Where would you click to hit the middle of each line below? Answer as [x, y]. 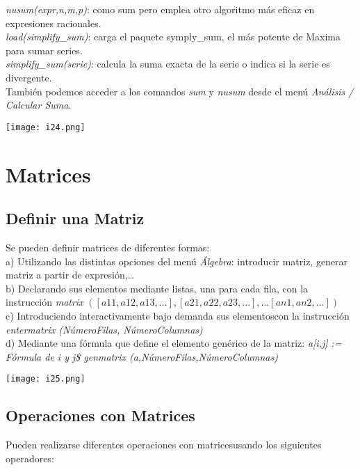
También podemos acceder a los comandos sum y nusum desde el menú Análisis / [180, 91]
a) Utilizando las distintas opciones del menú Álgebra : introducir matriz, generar [177, 261]
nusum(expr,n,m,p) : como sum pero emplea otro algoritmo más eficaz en [160, 9]
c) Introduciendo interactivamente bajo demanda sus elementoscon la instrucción [178, 315]
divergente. [29, 77]
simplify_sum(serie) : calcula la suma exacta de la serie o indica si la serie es [168, 64]
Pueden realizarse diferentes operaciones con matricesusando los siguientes [164, 445]
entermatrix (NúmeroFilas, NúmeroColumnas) [104, 329]
